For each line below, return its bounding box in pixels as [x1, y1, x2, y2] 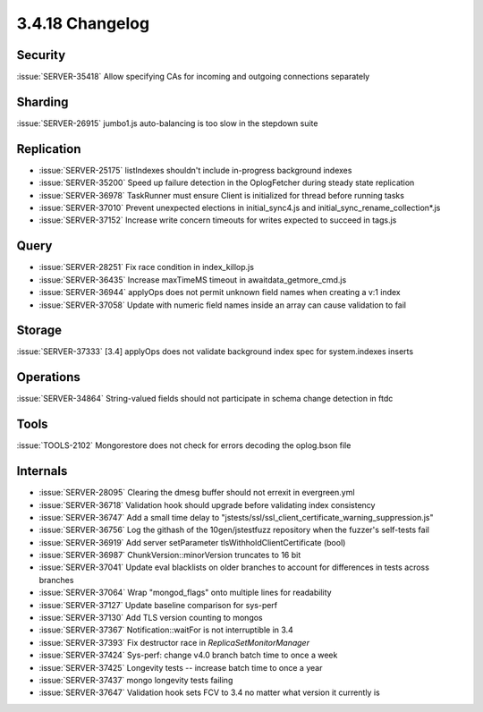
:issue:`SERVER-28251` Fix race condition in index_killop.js [38, 262, 255, 273]
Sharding [16, 94, 69, 109]
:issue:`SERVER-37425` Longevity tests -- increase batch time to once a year [38, 662, 323, 673]
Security [16, 47, 66, 63]
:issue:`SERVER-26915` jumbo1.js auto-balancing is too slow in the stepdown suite [16, 117, 318, 129]
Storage [16, 323, 63, 338]
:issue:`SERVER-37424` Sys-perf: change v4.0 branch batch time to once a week [38, 649, 338, 661]
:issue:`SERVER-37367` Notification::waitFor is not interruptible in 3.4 [38, 624, 294, 635]
